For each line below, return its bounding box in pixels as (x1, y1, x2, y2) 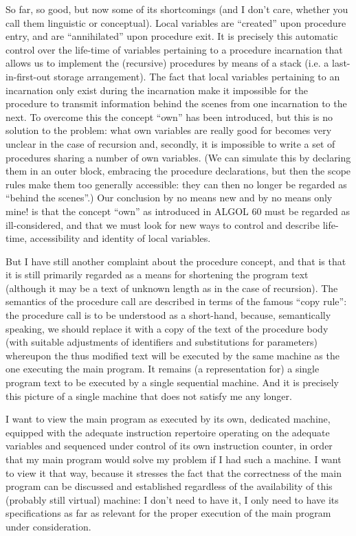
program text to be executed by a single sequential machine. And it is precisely (5, 375, 339, 390)
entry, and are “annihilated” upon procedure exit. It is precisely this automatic (5, 29, 338, 43)
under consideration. (5, 519, 91, 533)
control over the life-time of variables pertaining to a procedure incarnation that (5, 42, 343, 56)
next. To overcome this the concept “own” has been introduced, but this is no (5, 109, 333, 124)
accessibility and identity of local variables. (30, 231, 211, 245)
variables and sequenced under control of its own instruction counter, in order (5, 438, 333, 453)
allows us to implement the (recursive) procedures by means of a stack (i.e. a (5, 56, 329, 70)
